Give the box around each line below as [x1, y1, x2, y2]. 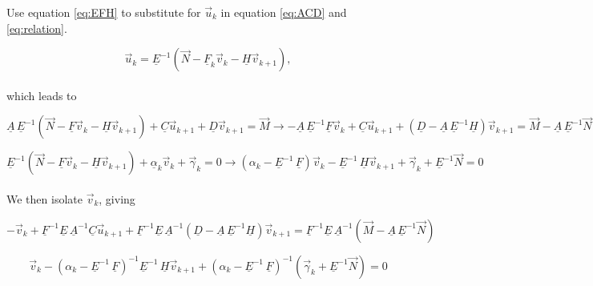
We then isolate [6, 190, 83, 207]
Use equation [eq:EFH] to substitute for [6, 4, 201, 20]
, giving [99, 190, 135, 207]
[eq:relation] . [6, 19, 67, 36]
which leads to [6, 87, 77, 103]
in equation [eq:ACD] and [220, 4, 347, 20]
